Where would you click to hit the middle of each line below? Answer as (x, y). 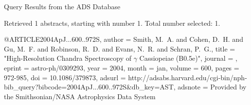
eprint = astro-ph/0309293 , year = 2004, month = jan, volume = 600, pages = (122, 67)
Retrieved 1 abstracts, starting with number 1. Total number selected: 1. (112, 23)
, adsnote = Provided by (210, 87)
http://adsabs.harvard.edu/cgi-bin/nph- (188, 77)
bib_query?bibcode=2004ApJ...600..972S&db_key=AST (89, 87)
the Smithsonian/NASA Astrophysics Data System (80, 96)
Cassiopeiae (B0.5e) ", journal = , (188, 58)
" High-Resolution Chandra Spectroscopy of (68, 58)
